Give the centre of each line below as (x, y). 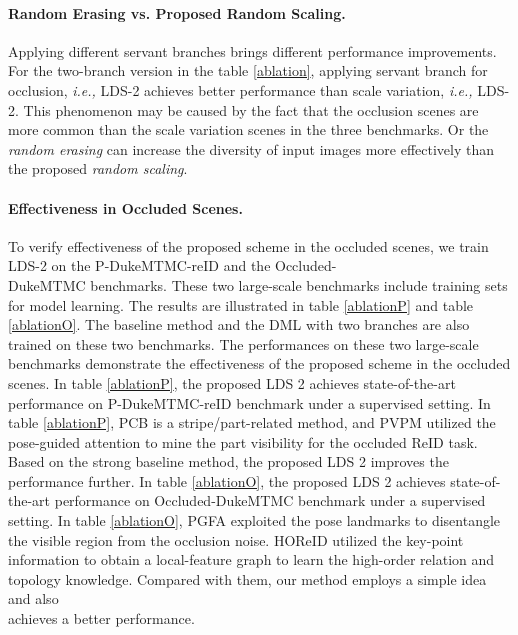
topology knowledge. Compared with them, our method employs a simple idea (247, 578)
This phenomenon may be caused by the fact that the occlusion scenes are (251, 109)
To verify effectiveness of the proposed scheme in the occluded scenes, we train (248, 245)
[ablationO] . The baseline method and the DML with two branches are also (239, 324)
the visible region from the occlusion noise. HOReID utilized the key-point (236, 539)
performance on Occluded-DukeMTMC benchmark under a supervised (270, 500)
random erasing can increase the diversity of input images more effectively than (251, 148)
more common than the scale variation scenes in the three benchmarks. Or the (248, 129)
